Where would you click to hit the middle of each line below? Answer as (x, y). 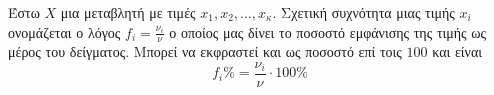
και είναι (457, 51)
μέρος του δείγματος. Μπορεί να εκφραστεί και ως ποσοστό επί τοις (205, 51)
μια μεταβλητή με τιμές (128, 12)
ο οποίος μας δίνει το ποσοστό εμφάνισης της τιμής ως (328, 31)
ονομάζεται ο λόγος (64, 31)
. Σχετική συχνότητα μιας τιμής (363, 12)
